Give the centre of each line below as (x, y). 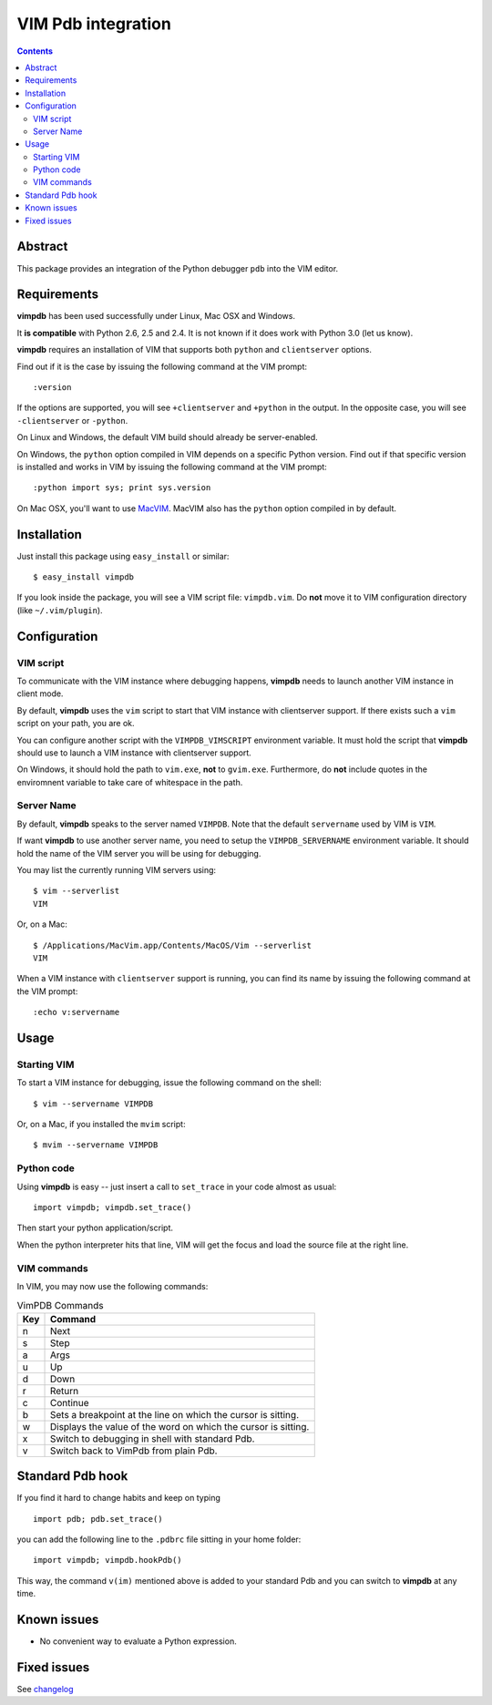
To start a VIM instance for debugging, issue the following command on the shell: (169, 1083)
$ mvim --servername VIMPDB (96, 1145)
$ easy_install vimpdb (84, 577)
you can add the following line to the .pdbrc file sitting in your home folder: (159, 1539)
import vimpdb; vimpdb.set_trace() (113, 1207)
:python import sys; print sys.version (122, 488)
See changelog (45, 1689)
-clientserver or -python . (72, 420)
